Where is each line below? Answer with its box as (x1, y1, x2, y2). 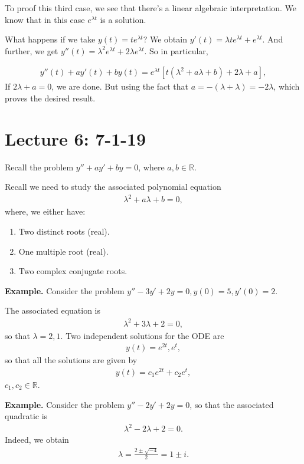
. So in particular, (144, 44, 208, 57)
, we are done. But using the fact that (51, 80, 189, 93)
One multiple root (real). (18, 245, 109, 257)
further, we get (5, 44, 58, 57)
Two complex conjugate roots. (18, 265, 128, 277)
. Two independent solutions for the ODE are (60, 329, 224, 341)
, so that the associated (189, 398, 274, 410)
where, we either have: (5, 205, 86, 218)
